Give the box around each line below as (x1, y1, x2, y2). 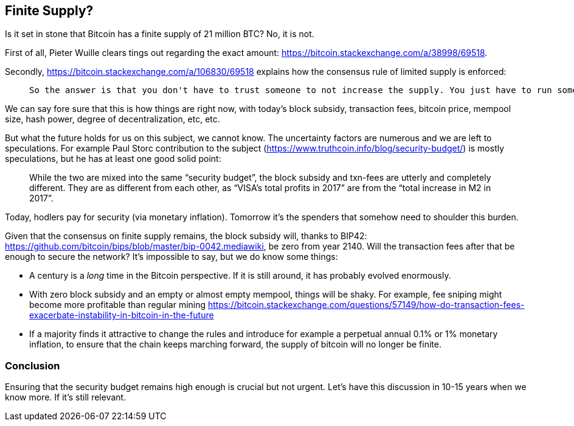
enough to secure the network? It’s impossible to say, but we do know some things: (5, 251, 338, 262)
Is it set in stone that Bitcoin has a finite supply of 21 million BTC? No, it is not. (5, 29, 314, 40)
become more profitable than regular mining (29, 299, 206, 310)
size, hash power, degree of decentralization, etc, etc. (5, 114, 220, 125)
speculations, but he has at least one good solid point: (5, 153, 221, 164)
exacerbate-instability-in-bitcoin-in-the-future (29, 310, 214, 321)
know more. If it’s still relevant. (5, 392, 126, 403)
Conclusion (5, 359, 60, 372)
